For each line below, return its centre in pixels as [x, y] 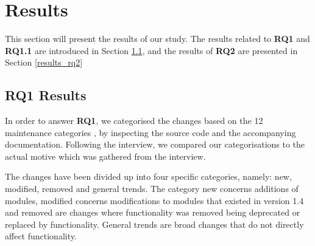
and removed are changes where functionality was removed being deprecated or [153, 212]
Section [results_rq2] [44, 62]
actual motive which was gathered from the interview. [105, 156]
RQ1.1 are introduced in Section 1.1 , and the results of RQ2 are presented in [151, 50]
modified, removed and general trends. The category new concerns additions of [152, 189]
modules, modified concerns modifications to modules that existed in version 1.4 [154, 200]
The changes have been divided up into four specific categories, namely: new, [148, 176]
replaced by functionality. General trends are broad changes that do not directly [154, 224]
